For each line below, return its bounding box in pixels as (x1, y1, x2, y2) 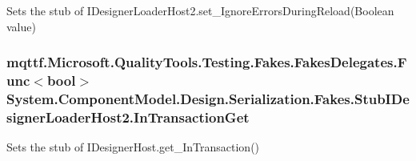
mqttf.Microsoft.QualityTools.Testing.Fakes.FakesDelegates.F (6, 52, 407, 72)
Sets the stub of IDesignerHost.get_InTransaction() (6, 139, 260, 155)
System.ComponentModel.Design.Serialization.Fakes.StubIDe (6, 88, 410, 108)
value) (6, 18, 36, 34)
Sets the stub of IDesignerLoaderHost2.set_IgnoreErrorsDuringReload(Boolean (6, 2, 394, 18)
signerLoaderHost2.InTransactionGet (6, 107, 250, 127)
